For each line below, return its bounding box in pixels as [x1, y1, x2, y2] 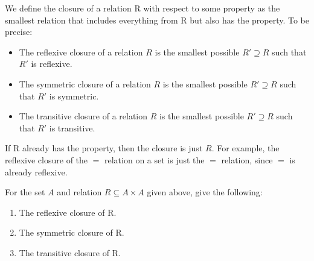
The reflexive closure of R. [19, 206, 117, 218]
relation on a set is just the [104, 153, 205, 166]
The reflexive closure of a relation [19, 45, 143, 58]
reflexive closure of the [5, 153, 88, 166]
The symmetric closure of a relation [19, 77, 151, 90]
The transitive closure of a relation [19, 110, 148, 122]
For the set [5, 186, 45, 198]
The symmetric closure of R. [19, 226, 124, 239]
